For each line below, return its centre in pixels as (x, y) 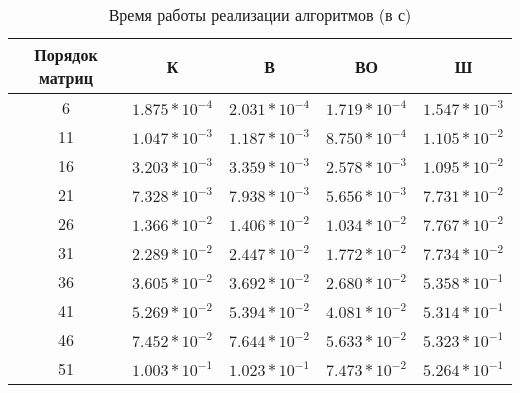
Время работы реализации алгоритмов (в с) (260, 14)
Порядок (66, 54)
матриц (66, 77)
